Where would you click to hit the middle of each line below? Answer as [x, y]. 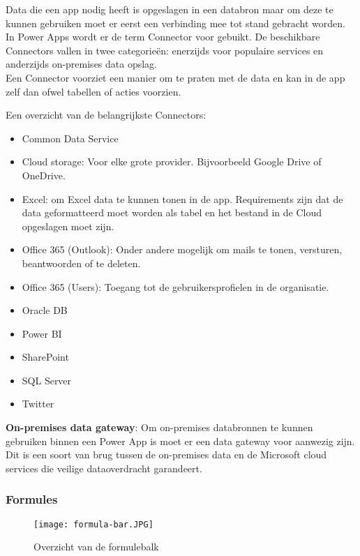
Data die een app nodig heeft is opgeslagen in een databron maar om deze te [170, 9]
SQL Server [47, 380]
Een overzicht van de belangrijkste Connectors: [106, 115]
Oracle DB [45, 310]
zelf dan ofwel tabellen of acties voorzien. [93, 91]
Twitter [38, 404]
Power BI [42, 333]
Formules [32, 499]
